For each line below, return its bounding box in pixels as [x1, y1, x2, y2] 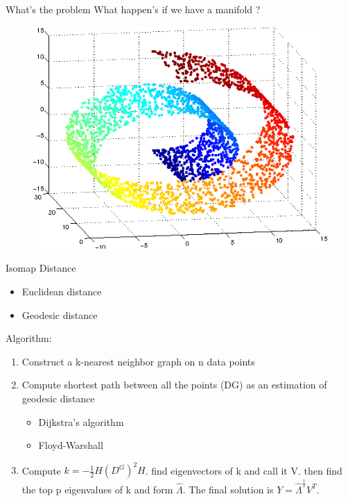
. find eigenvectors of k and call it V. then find [145, 463, 342, 477]
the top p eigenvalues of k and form [21, 482, 173, 496]
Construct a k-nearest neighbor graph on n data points [21, 354, 255, 368]
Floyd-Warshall [38, 438, 103, 452]
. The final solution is [182, 482, 274, 496]
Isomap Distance [6, 261, 76, 275]
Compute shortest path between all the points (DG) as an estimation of [21, 377, 327, 392]
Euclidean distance [21, 284, 102, 298]
